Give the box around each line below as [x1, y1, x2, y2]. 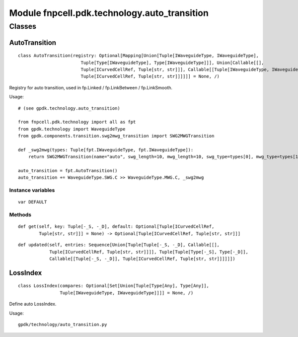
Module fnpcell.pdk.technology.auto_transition [9, 7, 209, 18]
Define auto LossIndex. [9, 301, 57, 307]
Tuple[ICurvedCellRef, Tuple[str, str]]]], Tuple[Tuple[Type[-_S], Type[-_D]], [49, 249, 248, 255]
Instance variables [9, 187, 55, 194]
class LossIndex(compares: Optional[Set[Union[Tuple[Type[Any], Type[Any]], [18, 283, 210, 289]
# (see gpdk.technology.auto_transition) [18, 105, 120, 111]
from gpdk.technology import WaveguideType [18, 126, 126, 132]
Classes [9, 22, 37, 31]
